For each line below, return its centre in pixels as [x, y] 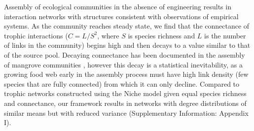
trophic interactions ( [36, 35]
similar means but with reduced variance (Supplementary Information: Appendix [126, 113]
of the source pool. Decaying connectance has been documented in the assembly [125, 54]
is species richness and [162, 35]
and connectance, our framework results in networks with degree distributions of [125, 103]
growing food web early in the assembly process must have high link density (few [126, 74]
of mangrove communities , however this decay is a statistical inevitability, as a [123, 64]
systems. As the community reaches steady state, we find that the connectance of [127, 26]
